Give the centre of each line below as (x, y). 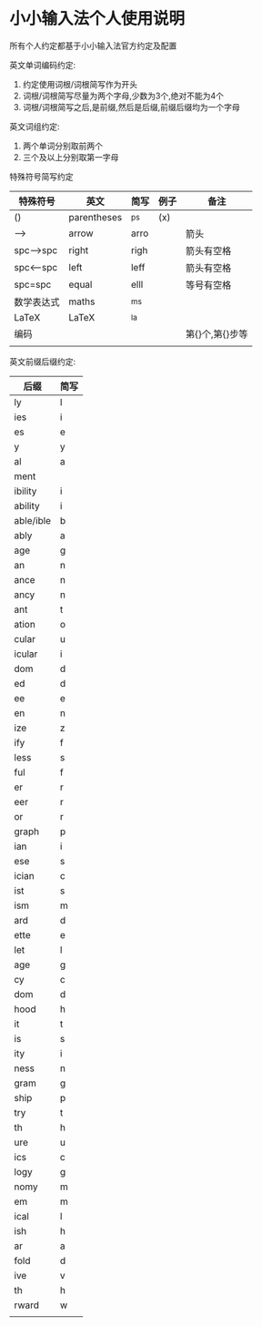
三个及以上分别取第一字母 (71, 157)
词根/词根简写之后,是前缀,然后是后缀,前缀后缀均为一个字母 (131, 107)
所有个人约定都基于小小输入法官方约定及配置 (93, 46)
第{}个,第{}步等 (217, 333)
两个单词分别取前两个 (62, 146)
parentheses (96, 217)
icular (26, 654)
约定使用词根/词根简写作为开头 (80, 84)
